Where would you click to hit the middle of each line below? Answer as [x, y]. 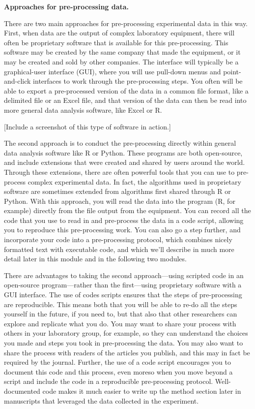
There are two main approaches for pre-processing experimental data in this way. [126, 23]
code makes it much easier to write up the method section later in [142, 391]
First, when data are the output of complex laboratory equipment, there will [119, 33]
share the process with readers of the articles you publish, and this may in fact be [127, 352]
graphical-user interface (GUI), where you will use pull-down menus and [113, 71]
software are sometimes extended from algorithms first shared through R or [117, 191]
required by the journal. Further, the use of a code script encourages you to [117, 362]
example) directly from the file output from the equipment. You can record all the [127, 210]
